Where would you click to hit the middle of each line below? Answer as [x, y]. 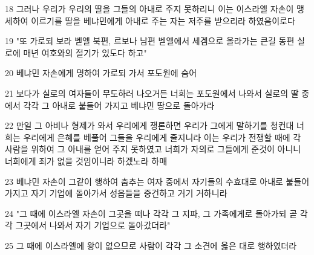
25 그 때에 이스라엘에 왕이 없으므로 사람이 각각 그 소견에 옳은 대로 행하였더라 [151, 245]
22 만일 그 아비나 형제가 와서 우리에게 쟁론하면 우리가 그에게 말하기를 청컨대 [149, 125]
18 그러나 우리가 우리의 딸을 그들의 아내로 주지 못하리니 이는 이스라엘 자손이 [149, 8]
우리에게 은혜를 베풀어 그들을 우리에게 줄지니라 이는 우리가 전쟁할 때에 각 [162, 137]
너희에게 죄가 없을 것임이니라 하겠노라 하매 [86, 160]
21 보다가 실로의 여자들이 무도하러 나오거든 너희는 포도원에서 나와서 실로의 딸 [152, 93]
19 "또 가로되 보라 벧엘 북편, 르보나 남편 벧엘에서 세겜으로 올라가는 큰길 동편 [150, 41]
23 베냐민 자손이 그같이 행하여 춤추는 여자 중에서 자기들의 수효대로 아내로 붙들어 [157, 181]
